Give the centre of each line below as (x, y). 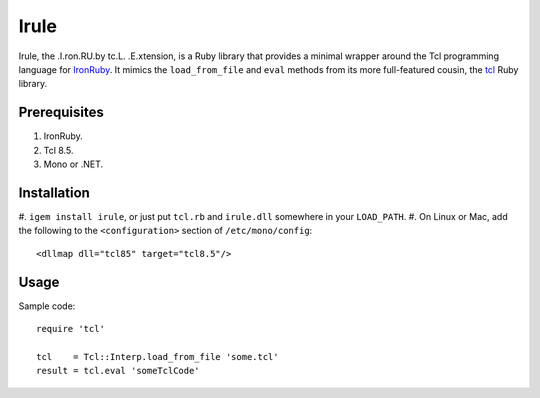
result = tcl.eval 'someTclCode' (118, 371)
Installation (54, 192)
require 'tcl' (70, 328)
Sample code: (47, 306)
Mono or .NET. (73, 164)
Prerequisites (61, 112)
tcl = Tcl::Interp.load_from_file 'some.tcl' (157, 356)
